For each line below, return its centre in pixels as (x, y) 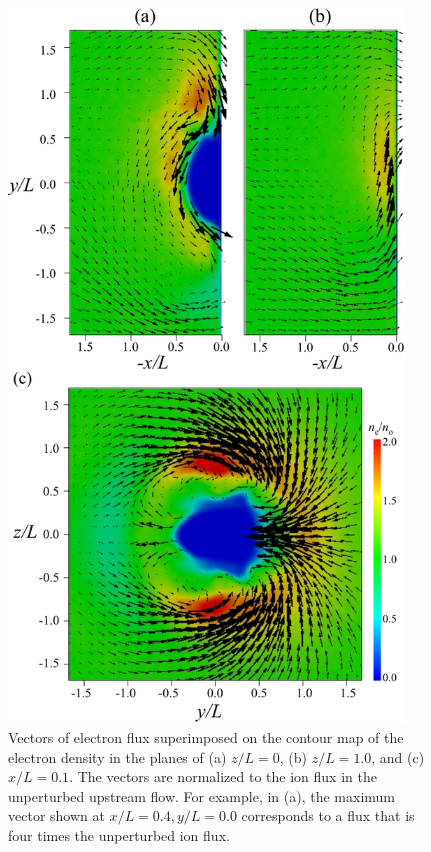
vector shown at (56, 815)
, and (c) (398, 756)
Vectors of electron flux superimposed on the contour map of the (206, 737)
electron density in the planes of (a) (117, 756)
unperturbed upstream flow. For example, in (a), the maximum (202, 795)
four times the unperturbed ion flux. (119, 834)
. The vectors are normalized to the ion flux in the (223, 776)
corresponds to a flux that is (328, 815)
